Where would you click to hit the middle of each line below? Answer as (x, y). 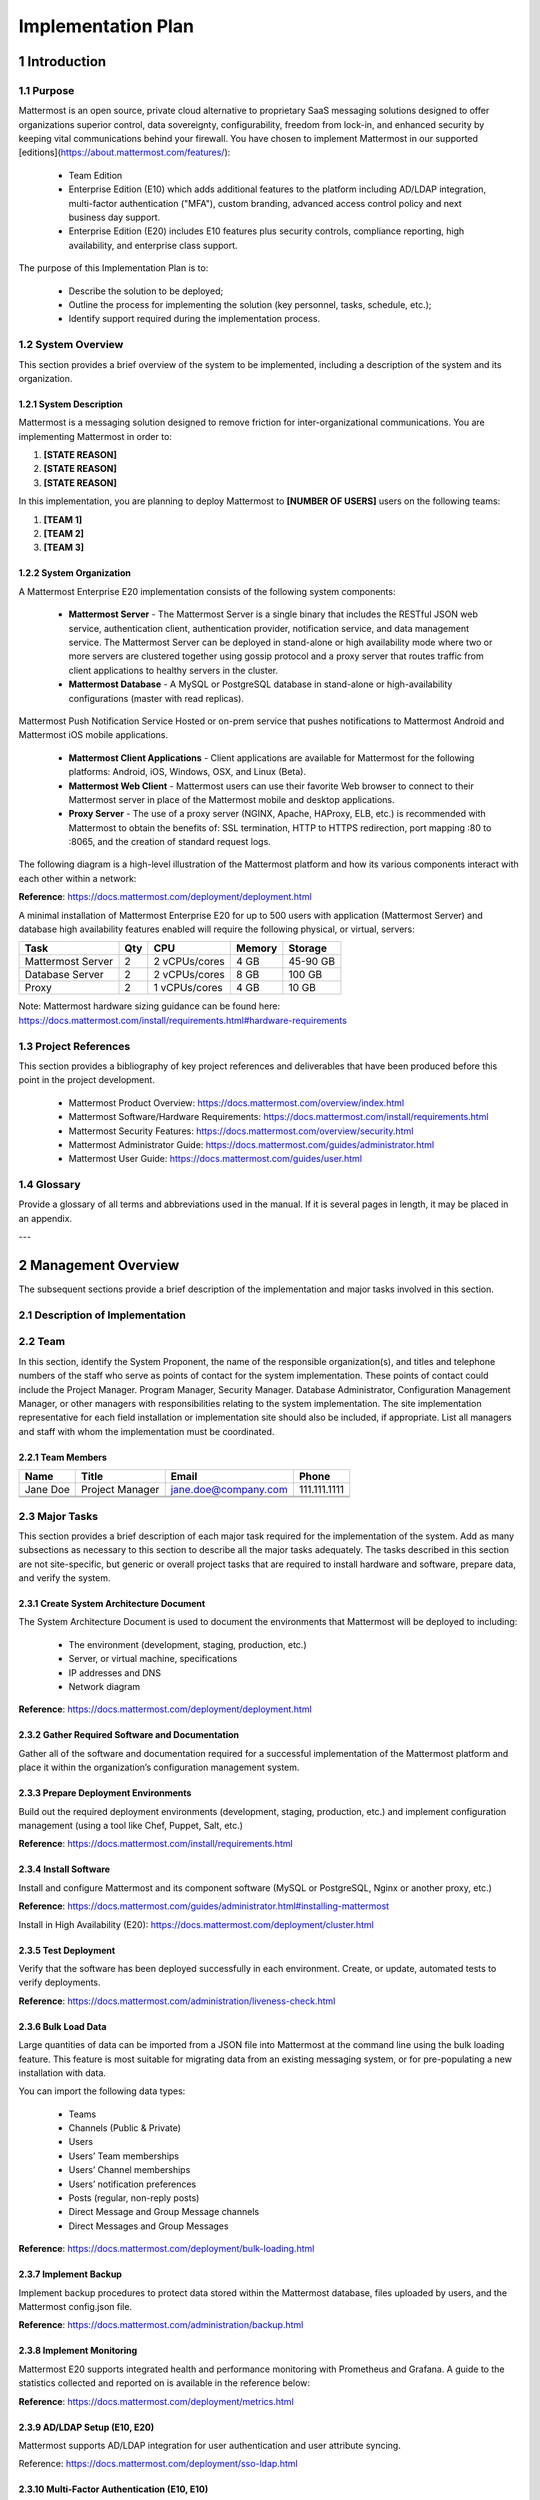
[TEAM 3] (64, 547)
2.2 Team (41, 1342)
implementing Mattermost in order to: (95, 436)
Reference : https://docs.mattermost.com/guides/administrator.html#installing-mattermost (204, 1906)
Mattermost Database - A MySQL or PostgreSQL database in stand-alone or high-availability (260, 684)
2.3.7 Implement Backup (70, 2274)
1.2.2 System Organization (75, 573)
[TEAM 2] (64, 534)
